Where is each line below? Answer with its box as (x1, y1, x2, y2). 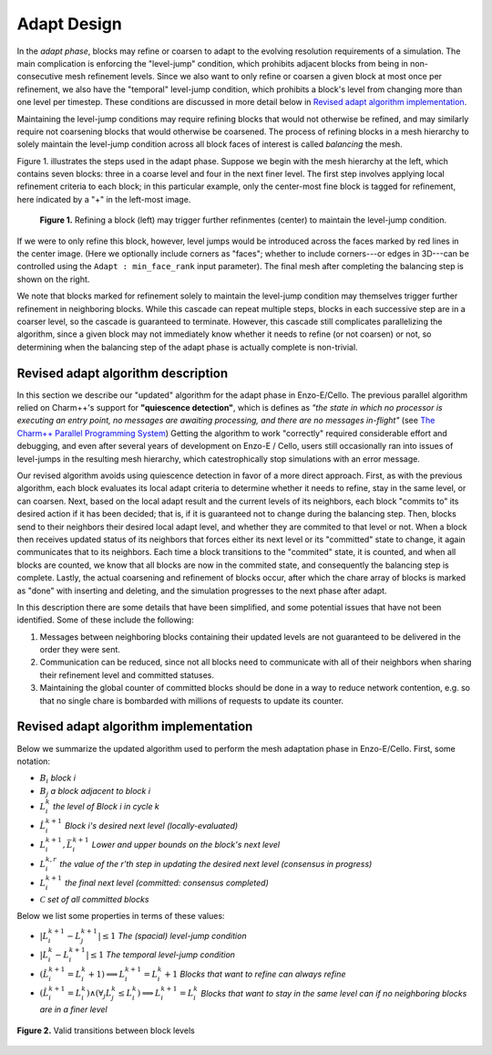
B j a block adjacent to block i (39, 785, 150, 799)
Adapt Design (16, 14, 122, 34)
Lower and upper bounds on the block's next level (91, 840, 281, 851)
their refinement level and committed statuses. (39, 669, 214, 680)
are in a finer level (39, 1004, 108, 1015)
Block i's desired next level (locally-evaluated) (65, 820, 239, 830)
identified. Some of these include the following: (16, 614, 195, 625)
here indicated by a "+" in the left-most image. (16, 193, 191, 204)
